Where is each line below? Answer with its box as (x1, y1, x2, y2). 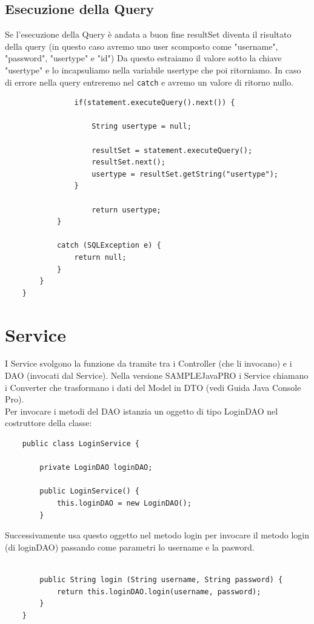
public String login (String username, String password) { (39, 575, 283, 584)
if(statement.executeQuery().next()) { (74, 98, 235, 107)
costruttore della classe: (5, 416, 92, 429)
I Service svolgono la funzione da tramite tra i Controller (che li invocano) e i (5, 357, 292, 370)
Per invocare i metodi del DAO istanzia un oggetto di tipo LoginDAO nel (5, 404, 278, 417)
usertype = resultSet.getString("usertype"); (92, 169, 279, 178)
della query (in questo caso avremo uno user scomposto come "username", (5, 39, 278, 52)
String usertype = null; (92, 122, 192, 131)
